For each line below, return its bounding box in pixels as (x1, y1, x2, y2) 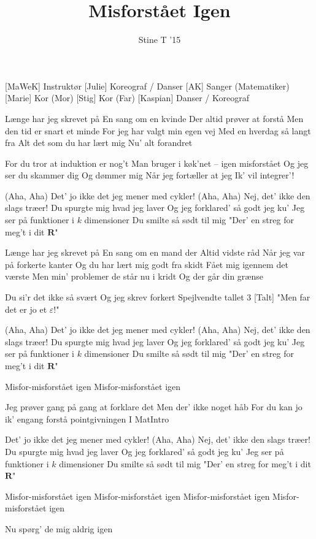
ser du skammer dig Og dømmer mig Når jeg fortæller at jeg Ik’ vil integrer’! (5, 169, 295, 182)
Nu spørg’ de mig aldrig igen (5, 522, 113, 535)
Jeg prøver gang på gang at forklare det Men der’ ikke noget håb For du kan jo (5, 400, 303, 413)
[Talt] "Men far (253, 291, 310, 304)
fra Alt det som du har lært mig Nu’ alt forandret (5, 136, 193, 149)
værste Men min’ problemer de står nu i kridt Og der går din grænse (5, 270, 263, 283)
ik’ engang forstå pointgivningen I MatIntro (5, 412, 169, 425)
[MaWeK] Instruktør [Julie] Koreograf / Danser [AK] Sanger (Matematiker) (5, 79, 290, 92)
